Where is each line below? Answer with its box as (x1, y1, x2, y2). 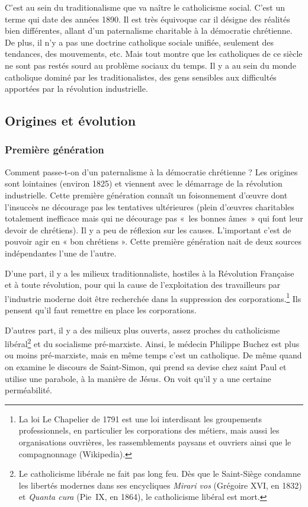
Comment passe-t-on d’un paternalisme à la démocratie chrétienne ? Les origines (5, 165, 298, 178)
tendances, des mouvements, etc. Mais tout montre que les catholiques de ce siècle (5, 47, 303, 60)
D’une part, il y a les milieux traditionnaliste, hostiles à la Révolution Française (5, 267, 294, 279)
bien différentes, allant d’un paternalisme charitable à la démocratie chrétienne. (5, 24, 293, 37)
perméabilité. (5, 384, 52, 396)
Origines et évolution (5, 111, 136, 130)
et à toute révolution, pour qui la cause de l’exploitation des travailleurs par (5, 278, 281, 291)
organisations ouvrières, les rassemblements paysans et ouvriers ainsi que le (18, 435, 291, 448)
